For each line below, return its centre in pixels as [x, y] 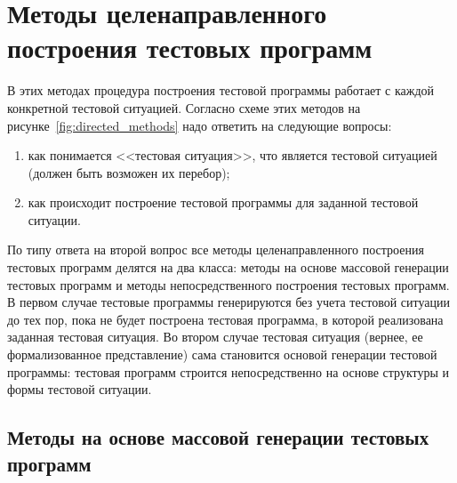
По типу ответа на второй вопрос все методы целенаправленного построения [216, 250]
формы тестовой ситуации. [80, 389]
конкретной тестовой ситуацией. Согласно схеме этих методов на [184, 107]
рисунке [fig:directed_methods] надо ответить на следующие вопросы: [200, 125]
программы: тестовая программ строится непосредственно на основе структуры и [228, 371]
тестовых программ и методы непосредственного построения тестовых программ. [228, 284]
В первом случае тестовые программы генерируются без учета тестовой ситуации [229, 302]
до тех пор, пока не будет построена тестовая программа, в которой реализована [225, 319]
